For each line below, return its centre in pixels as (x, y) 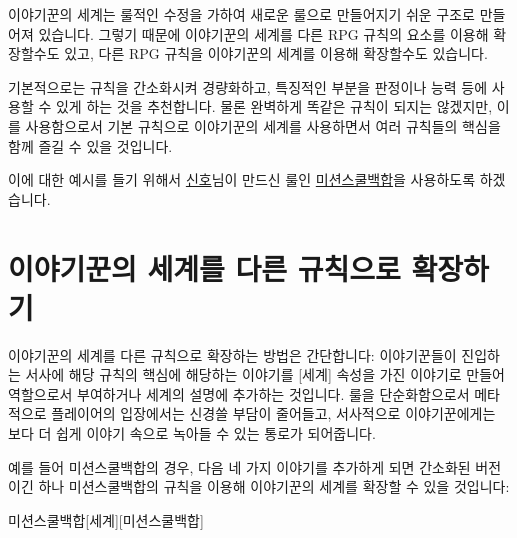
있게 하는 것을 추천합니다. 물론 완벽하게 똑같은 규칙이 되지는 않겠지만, (274, 106)
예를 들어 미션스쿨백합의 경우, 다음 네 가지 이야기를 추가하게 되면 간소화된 (239, 466)
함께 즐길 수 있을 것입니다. (90, 145)
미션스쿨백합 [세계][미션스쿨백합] (106, 519)
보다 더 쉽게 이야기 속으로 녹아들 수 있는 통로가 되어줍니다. (192, 433)
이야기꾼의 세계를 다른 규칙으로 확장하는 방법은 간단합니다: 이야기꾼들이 (232, 354)
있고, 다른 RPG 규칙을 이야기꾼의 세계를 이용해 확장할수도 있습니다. (276, 53)
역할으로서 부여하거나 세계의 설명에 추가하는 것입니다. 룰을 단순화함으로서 (239, 393)
